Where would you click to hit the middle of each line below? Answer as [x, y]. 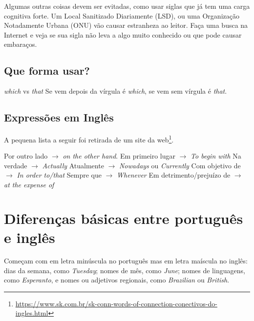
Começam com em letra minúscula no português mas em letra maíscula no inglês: [126, 260]
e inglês [30, 237]
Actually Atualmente [73, 165]
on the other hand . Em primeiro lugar [119, 156]
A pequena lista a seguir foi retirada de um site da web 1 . [89, 139]
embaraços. [21, 44]
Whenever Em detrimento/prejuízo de [174, 175]
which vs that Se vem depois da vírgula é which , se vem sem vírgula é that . [116, 91]
